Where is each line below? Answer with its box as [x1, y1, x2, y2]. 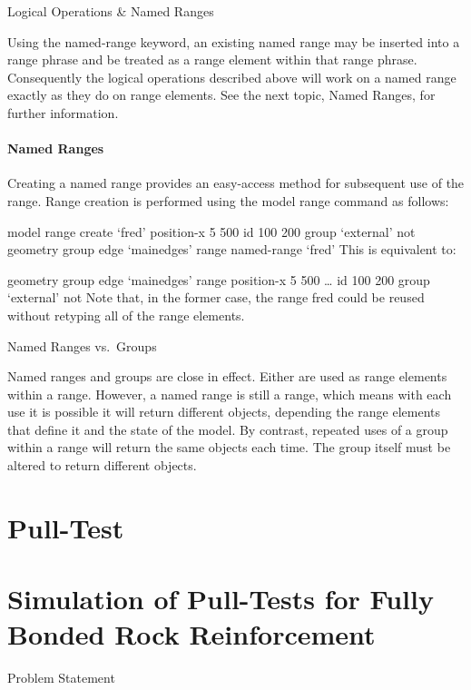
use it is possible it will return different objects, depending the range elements [7, 402, 440, 421]
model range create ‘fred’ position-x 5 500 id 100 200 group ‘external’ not [7, 222, 416, 241]
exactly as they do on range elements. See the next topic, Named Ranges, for [7, 85, 436, 104]
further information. [7, 103, 119, 122]
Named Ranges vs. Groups [7, 336, 157, 355]
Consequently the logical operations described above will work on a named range [7, 67, 456, 86]
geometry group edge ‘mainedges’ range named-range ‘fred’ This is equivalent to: [7, 240, 456, 259]
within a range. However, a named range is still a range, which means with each [7, 384, 452, 403]
